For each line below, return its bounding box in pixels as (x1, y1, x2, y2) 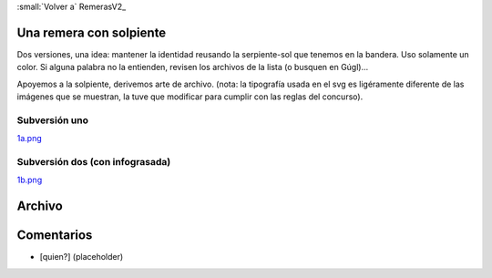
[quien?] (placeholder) (39, 252, 124, 263)
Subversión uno (16, 114, 88, 127)
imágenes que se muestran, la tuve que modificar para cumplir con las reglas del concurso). (16, 91, 364, 102)
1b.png (16, 174, 43, 186)
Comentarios (16, 228, 93, 243)
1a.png (16, 133, 43, 144)
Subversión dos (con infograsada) (16, 155, 171, 168)
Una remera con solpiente (16, 25, 167, 40)
